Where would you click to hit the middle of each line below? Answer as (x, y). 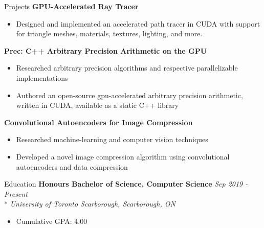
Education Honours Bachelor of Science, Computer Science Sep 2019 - (126, 184)
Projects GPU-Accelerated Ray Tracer (71, 6)
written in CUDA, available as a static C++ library (97, 105)
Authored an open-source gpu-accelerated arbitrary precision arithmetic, (129, 95)
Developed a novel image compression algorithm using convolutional (123, 156)
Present (16, 193)
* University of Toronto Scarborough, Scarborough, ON (90, 204)
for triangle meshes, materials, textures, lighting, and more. (109, 33)
